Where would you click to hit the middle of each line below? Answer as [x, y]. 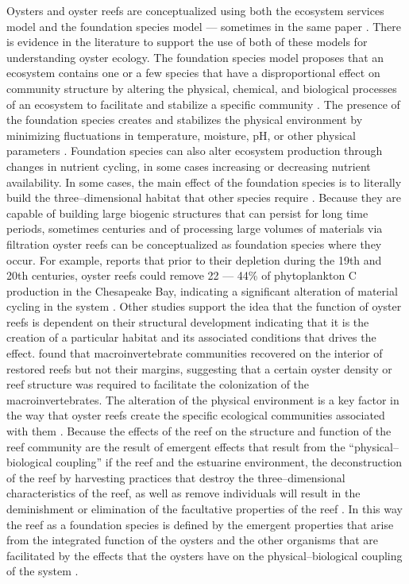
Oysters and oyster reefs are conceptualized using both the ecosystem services [195, 10]
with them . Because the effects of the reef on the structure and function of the [199, 431]
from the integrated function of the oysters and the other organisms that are [192, 540]
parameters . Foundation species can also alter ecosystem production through [195, 151]
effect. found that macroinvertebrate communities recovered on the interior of [195, 353]
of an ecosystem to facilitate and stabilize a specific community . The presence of [203, 104]
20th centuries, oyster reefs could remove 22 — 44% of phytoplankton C [181, 275]
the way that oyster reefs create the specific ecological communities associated [196, 415]
